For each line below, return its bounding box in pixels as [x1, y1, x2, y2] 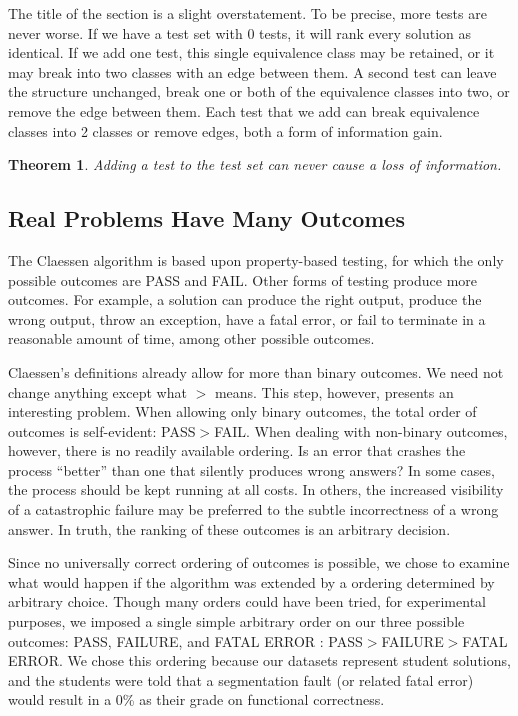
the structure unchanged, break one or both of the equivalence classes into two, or [8, 81, 510, 102]
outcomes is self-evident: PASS [8, 420, 196, 441]
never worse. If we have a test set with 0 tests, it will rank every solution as [8, 22, 471, 43]
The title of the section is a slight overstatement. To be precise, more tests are [8, 3, 487, 23]
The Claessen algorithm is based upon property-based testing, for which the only [8, 249, 504, 270]
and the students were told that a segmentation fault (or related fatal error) [8, 669, 474, 690]
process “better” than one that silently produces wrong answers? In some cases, [8, 459, 495, 480]
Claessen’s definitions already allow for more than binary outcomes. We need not [8, 361, 504, 382]
